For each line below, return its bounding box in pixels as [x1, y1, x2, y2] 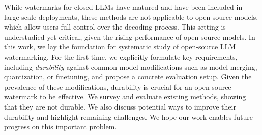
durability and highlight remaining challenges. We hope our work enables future [4, 111, 253, 122]
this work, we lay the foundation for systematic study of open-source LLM [4, 41, 236, 52]
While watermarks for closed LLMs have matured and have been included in [4, 2, 243, 12]
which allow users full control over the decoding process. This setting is [4, 21, 226, 32]
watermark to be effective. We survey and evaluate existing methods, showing [4, 91, 246, 102]
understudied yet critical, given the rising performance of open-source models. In [4, 31, 255, 42]
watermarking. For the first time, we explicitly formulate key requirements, [4, 51, 238, 62]
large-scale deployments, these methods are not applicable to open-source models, [4, 11, 258, 22]
